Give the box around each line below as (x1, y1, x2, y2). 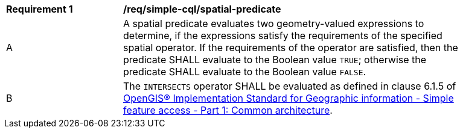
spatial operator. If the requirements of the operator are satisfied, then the (123, 42, 458, 54)
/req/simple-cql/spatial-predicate (123, 3, 281, 15)
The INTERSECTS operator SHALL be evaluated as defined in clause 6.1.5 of (123, 80, 456, 92)
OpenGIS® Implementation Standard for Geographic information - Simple (123, 92, 454, 104)
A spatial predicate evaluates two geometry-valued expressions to (123, 17, 424, 29)
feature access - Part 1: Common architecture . (123, 104, 333, 116)
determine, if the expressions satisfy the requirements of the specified (123, 29, 442, 42)
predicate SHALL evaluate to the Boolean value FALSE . (123, 66, 366, 78)
